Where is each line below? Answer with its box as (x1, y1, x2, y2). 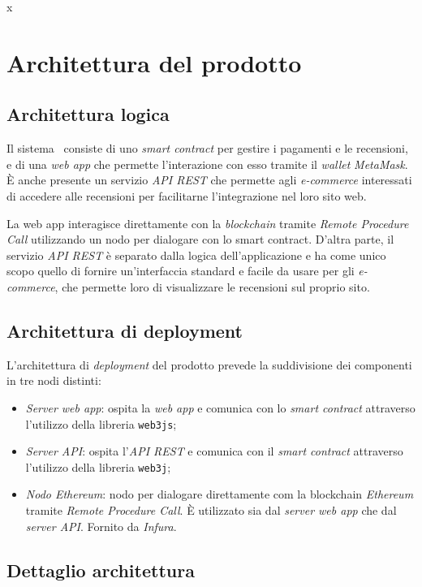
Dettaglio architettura (6, 557, 195, 582)
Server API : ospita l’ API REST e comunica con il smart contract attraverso (25, 442, 403, 460)
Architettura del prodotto (6, 45, 302, 79)
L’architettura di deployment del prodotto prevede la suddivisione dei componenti (6, 356, 412, 373)
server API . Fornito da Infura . (25, 517, 177, 534)
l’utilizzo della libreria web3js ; (25, 415, 177, 432)
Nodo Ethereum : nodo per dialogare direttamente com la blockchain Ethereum (25, 486, 414, 503)
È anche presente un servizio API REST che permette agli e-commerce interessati (6, 171, 412, 188)
